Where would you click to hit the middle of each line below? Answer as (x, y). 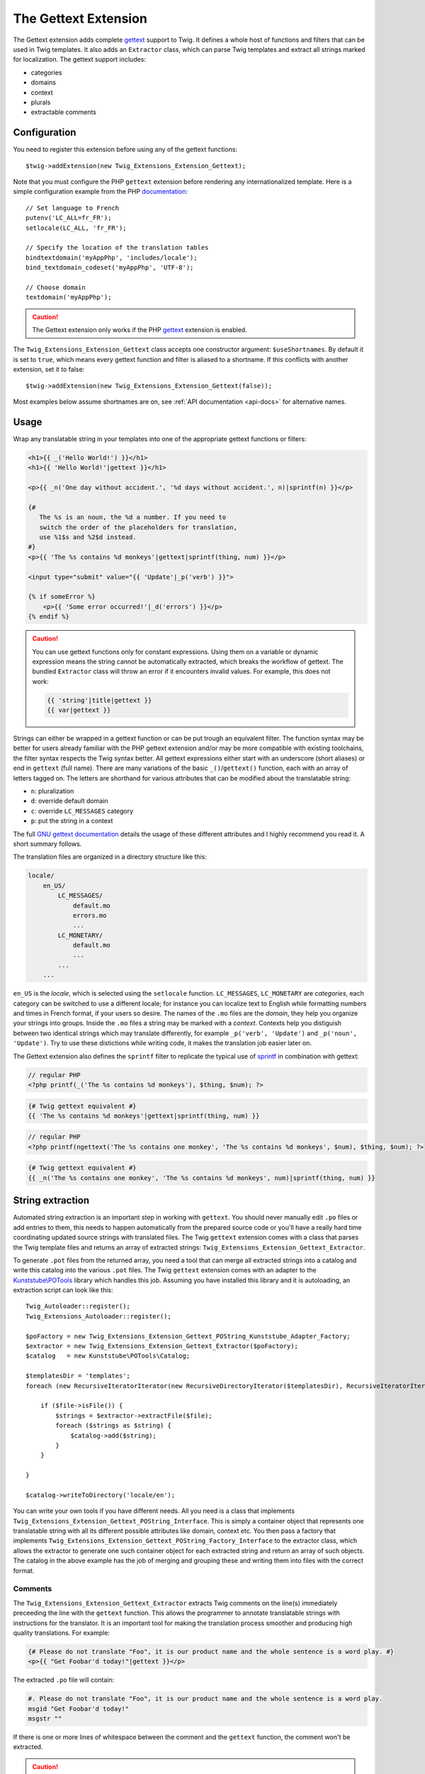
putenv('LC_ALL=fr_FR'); (69, 218)
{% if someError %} (62, 597)
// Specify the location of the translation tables (117, 248)
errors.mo (90, 915)
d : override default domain (69, 801)
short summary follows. (47, 844)
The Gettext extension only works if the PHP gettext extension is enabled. (140, 330)
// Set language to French (73, 208)
